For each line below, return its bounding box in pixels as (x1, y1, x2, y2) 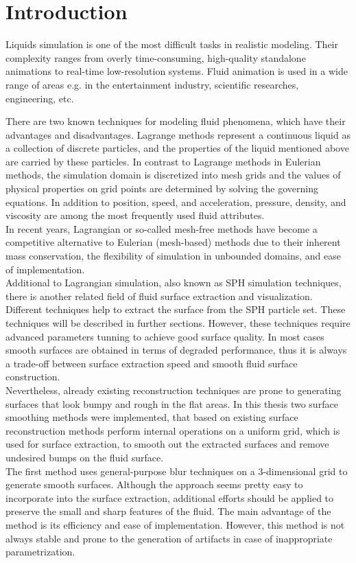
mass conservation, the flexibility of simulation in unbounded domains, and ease (5, 249, 341, 263)
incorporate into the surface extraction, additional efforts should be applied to (5, 490, 334, 505)
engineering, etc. (5, 91, 74, 105)
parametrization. (5, 544, 75, 559)
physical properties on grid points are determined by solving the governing (5, 181, 318, 196)
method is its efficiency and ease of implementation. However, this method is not (5, 517, 345, 531)
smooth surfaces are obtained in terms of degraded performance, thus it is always (5, 343, 347, 357)
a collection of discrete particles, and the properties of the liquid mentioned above (5, 141, 349, 155)
